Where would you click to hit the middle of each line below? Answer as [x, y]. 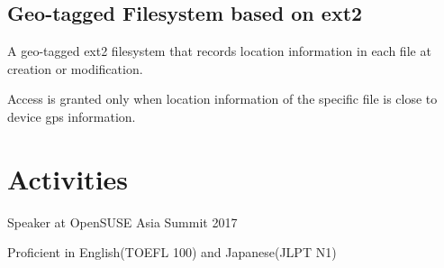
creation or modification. [75, 68]
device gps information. [72, 116]
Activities [68, 178]
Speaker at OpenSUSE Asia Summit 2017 [122, 222]
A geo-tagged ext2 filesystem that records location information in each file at [219, 51]
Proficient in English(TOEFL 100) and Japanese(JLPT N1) [172, 252]
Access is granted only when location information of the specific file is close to [222, 99]
